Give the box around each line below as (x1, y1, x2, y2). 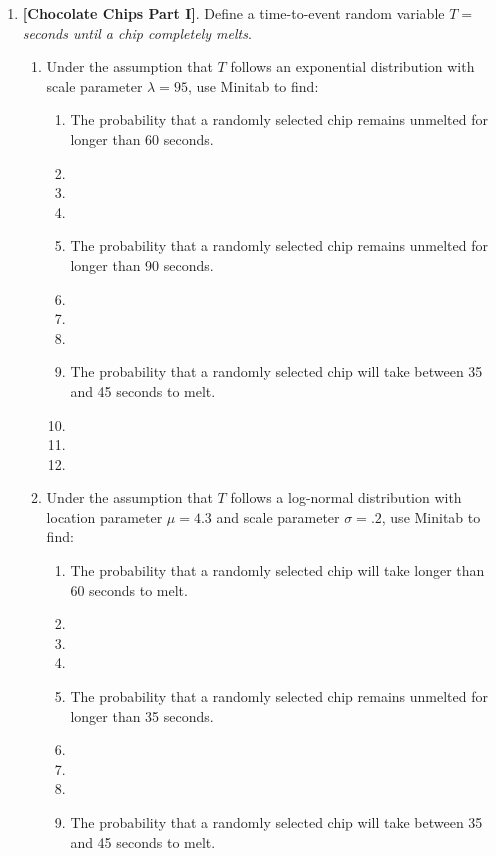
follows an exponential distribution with (230, 56, 475, 77)
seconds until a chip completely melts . (22, 22, 252, 43)
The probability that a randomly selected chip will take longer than (70, 560, 485, 581)
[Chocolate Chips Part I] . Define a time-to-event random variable (22, 3, 445, 23)
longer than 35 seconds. (70, 705, 214, 726)
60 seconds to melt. (70, 579, 188, 600)
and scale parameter (216, 506, 340, 527)
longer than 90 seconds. (70, 254, 214, 275)
